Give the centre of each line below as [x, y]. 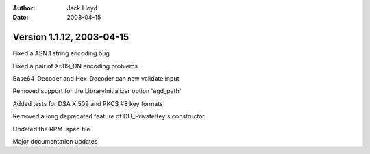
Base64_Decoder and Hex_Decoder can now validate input [96, 79]
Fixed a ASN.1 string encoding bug [61, 53]
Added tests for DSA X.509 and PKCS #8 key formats [88, 103]
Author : [24, 8]
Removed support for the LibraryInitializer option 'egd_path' [97, 91]
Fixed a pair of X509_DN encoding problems [75, 66]
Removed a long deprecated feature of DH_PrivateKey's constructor [109, 116]
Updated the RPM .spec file [51, 129]
